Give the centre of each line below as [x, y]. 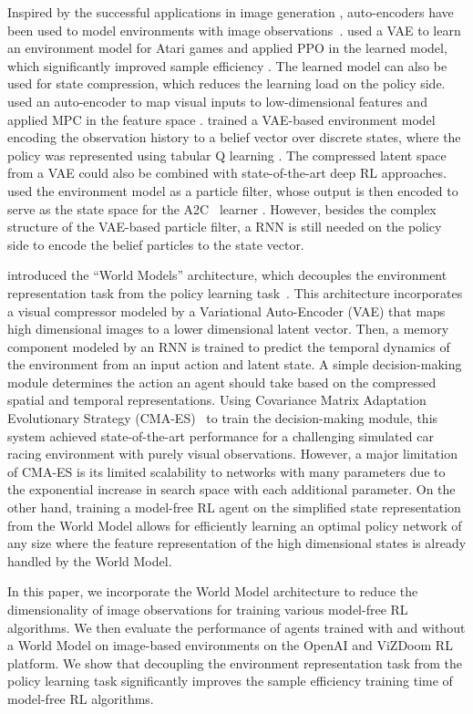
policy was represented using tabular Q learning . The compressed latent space [227, 155]
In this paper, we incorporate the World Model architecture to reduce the [213, 591]
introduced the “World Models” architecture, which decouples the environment [227, 275]
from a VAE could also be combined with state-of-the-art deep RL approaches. [227, 173]
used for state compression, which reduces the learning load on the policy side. [226, 83]
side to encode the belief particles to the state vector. [156, 244]
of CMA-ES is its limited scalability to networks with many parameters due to [226, 471]
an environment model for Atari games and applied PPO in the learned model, [227, 48]
